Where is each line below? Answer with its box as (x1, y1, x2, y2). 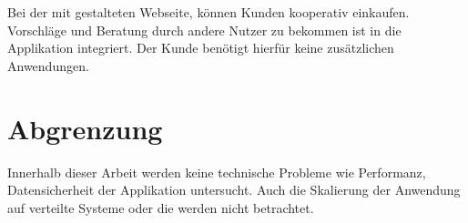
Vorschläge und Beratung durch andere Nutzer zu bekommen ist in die (7, 20, 402, 39)
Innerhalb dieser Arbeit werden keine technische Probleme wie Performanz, (7, 162, 426, 181)
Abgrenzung (7, 109, 163, 147)
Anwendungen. (7, 56, 89, 75)
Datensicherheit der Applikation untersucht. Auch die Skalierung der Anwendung (7, 180, 461, 199)
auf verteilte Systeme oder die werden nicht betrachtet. (7, 198, 314, 217)
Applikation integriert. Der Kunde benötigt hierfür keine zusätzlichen (7, 38, 394, 57)
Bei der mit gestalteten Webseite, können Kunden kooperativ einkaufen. (7, 3, 410, 21)
